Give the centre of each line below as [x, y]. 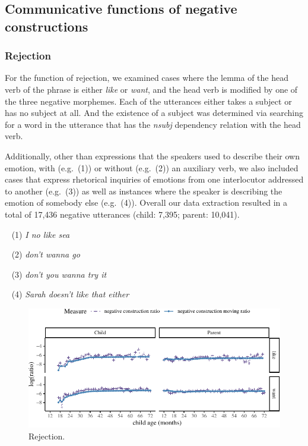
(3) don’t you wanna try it [59, 274]
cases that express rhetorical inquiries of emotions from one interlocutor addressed [154, 179]
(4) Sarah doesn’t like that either [70, 294]
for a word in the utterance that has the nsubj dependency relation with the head [153, 124]
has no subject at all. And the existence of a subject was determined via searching [154, 113]
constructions [47, 26]
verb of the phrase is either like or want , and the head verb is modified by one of [151, 89]
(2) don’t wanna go [46, 254]
